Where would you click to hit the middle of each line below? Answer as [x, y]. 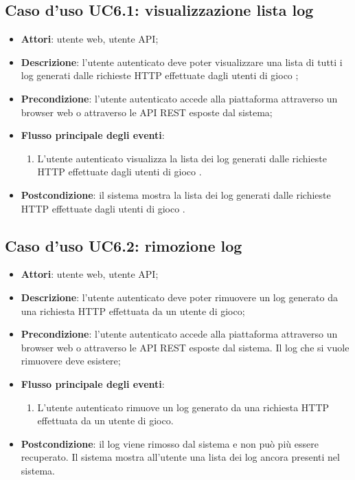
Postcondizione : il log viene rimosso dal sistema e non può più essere [170, 443]
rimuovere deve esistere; [71, 361]
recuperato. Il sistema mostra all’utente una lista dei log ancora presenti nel [180, 457]
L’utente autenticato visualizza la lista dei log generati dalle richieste [182, 158]
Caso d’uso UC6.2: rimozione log [124, 245]
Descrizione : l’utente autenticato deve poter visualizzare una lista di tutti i [182, 62]
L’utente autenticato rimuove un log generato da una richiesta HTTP [183, 407]
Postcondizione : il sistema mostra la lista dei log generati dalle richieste [176, 194]
